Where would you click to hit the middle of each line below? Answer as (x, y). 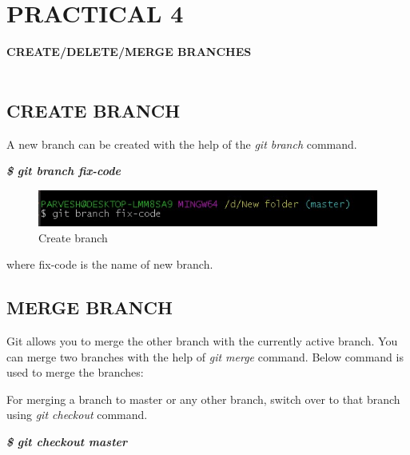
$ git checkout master (67, 442)
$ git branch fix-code (64, 171)
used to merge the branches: (75, 372)
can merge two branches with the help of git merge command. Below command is (205, 356)
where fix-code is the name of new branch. (110, 264)
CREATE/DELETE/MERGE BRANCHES (129, 52)
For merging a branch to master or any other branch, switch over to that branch (203, 399)
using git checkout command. (77, 415)
